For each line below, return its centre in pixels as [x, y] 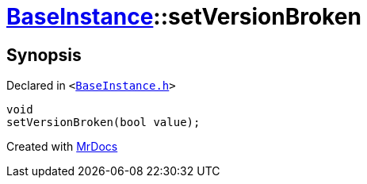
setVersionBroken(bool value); [103, 123]
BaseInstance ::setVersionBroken [184, 17]
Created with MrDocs [62, 147]
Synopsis [44, 55]
